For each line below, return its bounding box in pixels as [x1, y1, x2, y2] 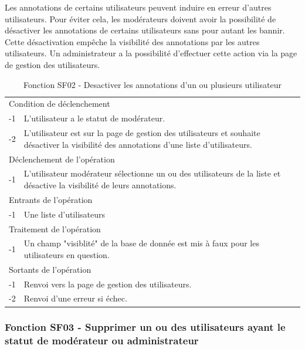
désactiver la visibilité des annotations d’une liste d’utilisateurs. [23, 138, 252, 150]
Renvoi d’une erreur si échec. [23, 292, 127, 304]
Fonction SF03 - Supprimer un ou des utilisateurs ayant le [5, 320, 286, 334]
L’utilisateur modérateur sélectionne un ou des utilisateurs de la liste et [23, 167, 281, 179]
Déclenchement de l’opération [9, 153, 115, 165]
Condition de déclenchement [9, 97, 110, 110]
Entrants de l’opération [9, 193, 93, 205]
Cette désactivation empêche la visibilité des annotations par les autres [5, 35, 260, 48]
